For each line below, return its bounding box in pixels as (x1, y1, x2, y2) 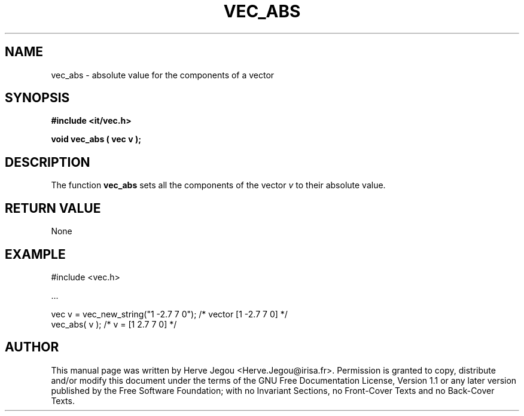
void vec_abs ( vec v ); (51, 134, 141, 145)
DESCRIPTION (5, 154, 90, 170)
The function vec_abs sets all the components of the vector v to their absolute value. (51, 180, 386, 191)
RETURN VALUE (5, 200, 101, 216)
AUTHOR (5, 339, 59, 355)
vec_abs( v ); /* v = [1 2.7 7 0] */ (51, 319, 177, 329)
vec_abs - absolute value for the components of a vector (51, 69, 275, 80)
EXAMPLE (5, 246, 66, 262)
